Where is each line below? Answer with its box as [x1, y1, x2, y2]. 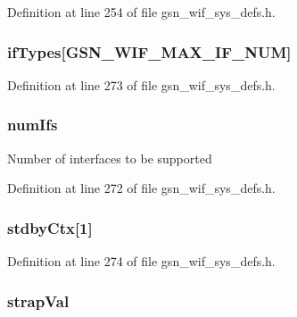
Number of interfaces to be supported [7, 148, 212, 167]
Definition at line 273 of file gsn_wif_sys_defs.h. [7, 75, 276, 94]
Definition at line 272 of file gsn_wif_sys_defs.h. [7, 179, 276, 197]
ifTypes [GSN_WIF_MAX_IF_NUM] [7, 40, 292, 63]
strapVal [7, 289, 70, 312]
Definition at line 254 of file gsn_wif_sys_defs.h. [7, 3, 276, 21]
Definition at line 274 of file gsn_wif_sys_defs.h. [7, 252, 276, 271]
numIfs [7, 113, 58, 136]
